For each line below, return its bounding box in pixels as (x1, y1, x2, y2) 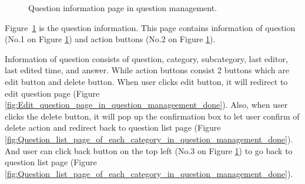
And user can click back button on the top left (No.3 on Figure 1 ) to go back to (5, 144, 293, 156)
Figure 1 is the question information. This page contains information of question (5, 21, 296, 33)
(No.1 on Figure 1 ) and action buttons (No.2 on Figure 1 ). (5, 33, 216, 45)
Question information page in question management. (28, 2, 217, 13)
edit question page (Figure (5, 87, 100, 99)
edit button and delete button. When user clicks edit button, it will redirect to (5, 75, 288, 87)
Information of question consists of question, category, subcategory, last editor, (5, 52, 288, 64)
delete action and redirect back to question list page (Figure (5, 121, 221, 134)
